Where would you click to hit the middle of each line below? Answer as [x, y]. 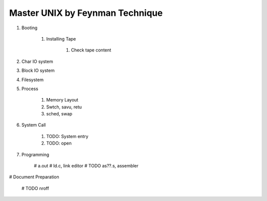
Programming [35, 154]
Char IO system [37, 61]
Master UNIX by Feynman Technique [86, 13]
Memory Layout [62, 100]
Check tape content [91, 50]
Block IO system [38, 71]
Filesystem [33, 80]
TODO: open [59, 143]
